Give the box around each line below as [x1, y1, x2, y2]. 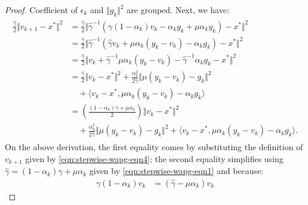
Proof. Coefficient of [5, 4, 78, 15]
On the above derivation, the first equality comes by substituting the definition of [5, 141, 303, 153]
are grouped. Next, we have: [127, 4, 229, 15]
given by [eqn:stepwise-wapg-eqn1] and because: [89, 164, 264, 177]
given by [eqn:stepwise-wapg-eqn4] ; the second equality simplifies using [25, 152, 284, 164]
